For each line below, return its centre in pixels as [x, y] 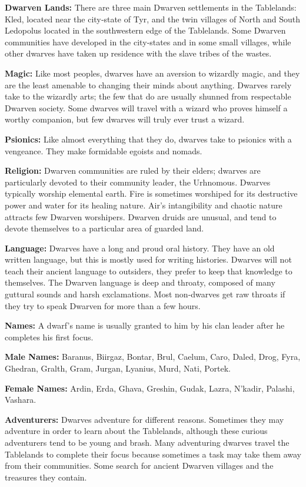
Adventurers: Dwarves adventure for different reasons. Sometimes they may [144, 419]
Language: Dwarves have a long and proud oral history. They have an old [140, 248]
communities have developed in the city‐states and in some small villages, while [148, 42]
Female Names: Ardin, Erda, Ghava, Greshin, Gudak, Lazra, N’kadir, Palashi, [150, 388]
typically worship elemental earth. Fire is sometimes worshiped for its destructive [151, 193]
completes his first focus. [49, 337]
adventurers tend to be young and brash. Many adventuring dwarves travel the [147, 442]
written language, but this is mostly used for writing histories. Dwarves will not [148, 259]
